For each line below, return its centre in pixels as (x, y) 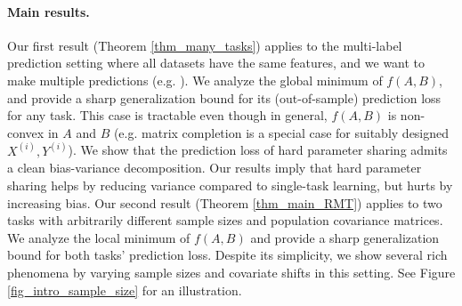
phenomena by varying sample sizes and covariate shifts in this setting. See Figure (231, 272)
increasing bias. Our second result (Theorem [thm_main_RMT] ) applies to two (225, 202)
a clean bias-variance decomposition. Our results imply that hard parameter (215, 168)
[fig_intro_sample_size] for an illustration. (125, 290)
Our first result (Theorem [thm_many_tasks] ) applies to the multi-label (205, 45)
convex (26, 132)
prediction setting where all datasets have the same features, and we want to (216, 63)
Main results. (49, 11)
